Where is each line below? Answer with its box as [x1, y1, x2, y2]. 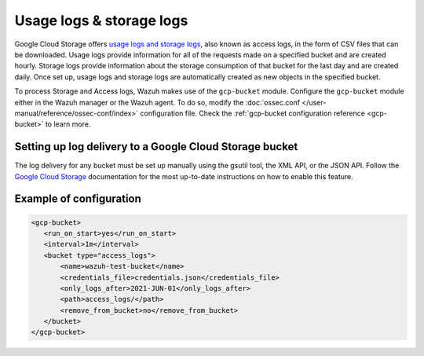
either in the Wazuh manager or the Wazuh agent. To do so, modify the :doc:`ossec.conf [14, 97, 301, 107]
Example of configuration [14, 193, 141, 206]
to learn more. [45, 119, 91, 129]
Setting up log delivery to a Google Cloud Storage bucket [14, 140, 298, 153]
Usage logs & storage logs [14, 12, 188, 29]
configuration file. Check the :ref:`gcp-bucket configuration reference [140, 108, 365, 118]
